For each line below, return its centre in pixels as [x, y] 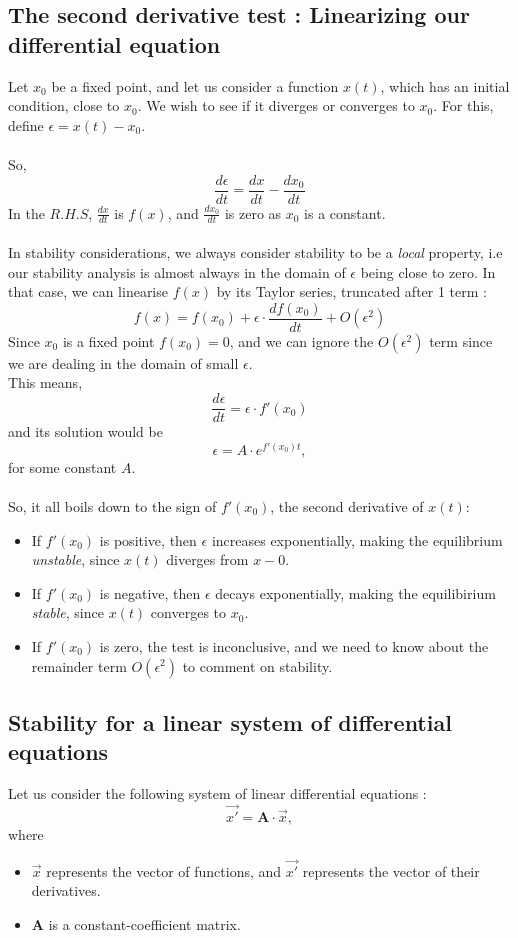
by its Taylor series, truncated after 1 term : [351, 291]
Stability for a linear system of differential [230, 721]
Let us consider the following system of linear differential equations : [217, 793]
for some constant [62, 466]
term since [461, 340]
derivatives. [66, 890]
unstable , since [75, 559]
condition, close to [64, 105]
